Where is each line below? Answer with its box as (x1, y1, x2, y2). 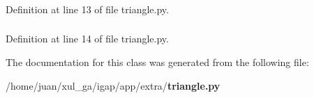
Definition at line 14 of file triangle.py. (6, 31, 169, 46)
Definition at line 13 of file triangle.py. (6, 1, 169, 16)
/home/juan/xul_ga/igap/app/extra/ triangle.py (6, 78, 220, 92)
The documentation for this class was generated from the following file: (6, 55, 309, 70)
